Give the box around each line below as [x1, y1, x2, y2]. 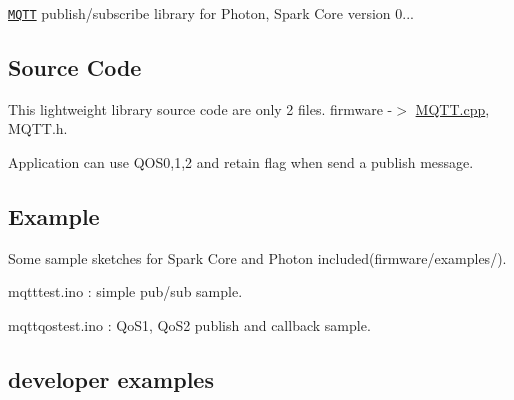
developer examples [8, 364, 214, 395]
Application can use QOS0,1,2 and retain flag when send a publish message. [8, 152, 474, 173]
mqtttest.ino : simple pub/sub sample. [8, 281, 243, 302]
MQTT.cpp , [415, 98, 490, 119]
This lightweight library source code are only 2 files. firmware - [8, 98, 393, 119]
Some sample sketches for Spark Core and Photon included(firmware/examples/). [8, 247, 507, 268]
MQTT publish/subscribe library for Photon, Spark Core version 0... [8, 3, 414, 23]
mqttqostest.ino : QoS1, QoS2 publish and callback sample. [8, 315, 371, 336]
